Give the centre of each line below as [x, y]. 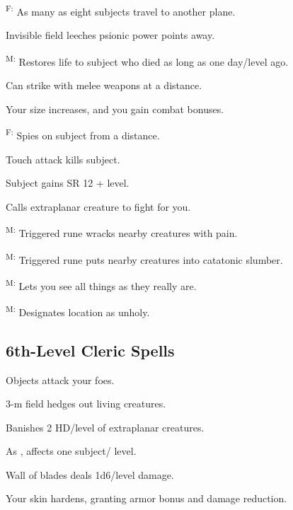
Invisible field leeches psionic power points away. [110, 35]
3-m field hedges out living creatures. [86, 404]
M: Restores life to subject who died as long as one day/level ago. [147, 60]
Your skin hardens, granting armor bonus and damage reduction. [146, 498]
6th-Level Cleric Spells [90, 350]
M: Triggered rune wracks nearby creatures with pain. [122, 232]
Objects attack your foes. [60, 379]
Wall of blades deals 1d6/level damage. [90, 474]
